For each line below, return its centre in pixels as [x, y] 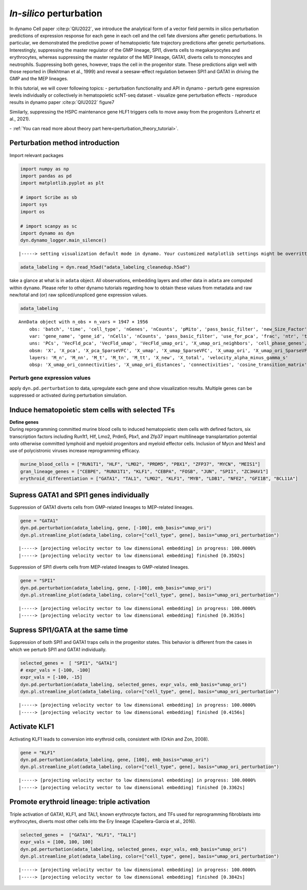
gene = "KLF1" [38, 753]
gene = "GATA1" [39, 520]
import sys [34, 204]
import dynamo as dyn [47, 233]
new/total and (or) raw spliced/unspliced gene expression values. [79, 295]
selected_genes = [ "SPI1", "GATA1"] [69, 663]
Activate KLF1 [32, 727]
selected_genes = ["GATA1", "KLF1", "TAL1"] [78, 835]
